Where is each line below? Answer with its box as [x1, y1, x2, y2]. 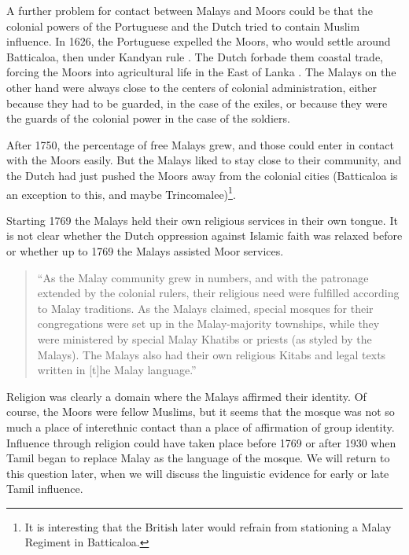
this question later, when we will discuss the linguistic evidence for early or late [6, 465, 389, 481]
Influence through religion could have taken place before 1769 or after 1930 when [6, 434, 396, 450]
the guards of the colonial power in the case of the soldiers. [6, 110, 290, 127]
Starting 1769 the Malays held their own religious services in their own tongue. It [6, 211, 398, 228]
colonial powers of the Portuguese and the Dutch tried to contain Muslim [6, 17, 360, 34]
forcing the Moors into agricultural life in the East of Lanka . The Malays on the [6, 64, 396, 80]
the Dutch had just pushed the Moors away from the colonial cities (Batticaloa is [6, 167, 398, 183]
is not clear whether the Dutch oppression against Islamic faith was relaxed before [6, 227, 403, 244]
